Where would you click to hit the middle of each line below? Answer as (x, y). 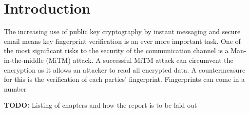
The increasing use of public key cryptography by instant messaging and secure (122, 31)
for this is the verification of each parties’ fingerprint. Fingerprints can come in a (124, 79)
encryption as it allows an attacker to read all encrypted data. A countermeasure (125, 69)
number (15, 88)
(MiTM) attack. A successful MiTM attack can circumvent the (140, 60)
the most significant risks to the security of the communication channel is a (116, 50)
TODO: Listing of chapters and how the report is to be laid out (101, 105)
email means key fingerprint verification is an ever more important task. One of (122, 41)
